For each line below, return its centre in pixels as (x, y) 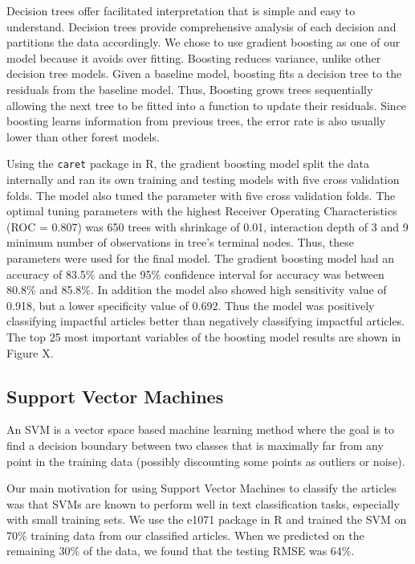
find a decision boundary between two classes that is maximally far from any (195, 445)
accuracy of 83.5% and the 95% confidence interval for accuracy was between (195, 274)
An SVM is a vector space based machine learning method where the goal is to (200, 429)
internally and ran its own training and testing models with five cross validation (203, 179)
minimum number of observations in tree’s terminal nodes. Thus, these (181, 242)
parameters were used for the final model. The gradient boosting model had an (201, 257)
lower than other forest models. (83, 136)
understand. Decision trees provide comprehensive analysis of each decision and (201, 26)
